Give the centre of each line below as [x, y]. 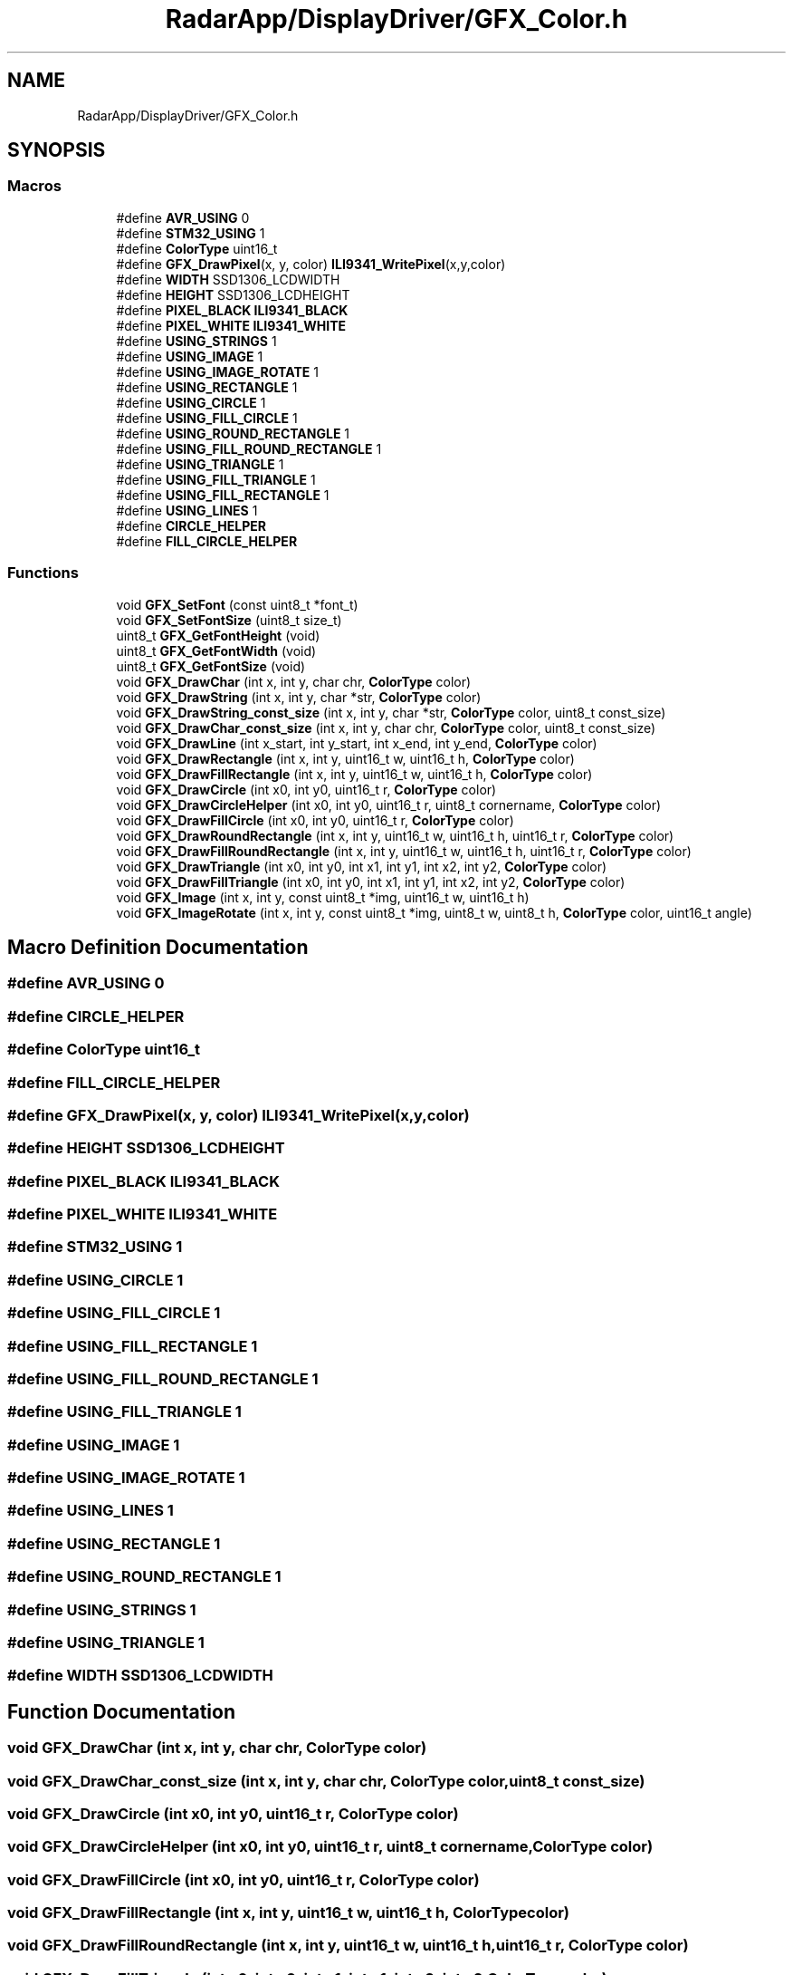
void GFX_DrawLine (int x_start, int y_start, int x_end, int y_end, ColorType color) [357, 743]
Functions [43, 573]
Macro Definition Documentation [158, 947]
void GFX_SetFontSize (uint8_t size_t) [229, 620]
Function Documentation [121, 1711]
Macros [34, 186]
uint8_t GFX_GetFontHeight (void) [218, 635]
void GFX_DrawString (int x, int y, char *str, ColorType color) [299, 697]
